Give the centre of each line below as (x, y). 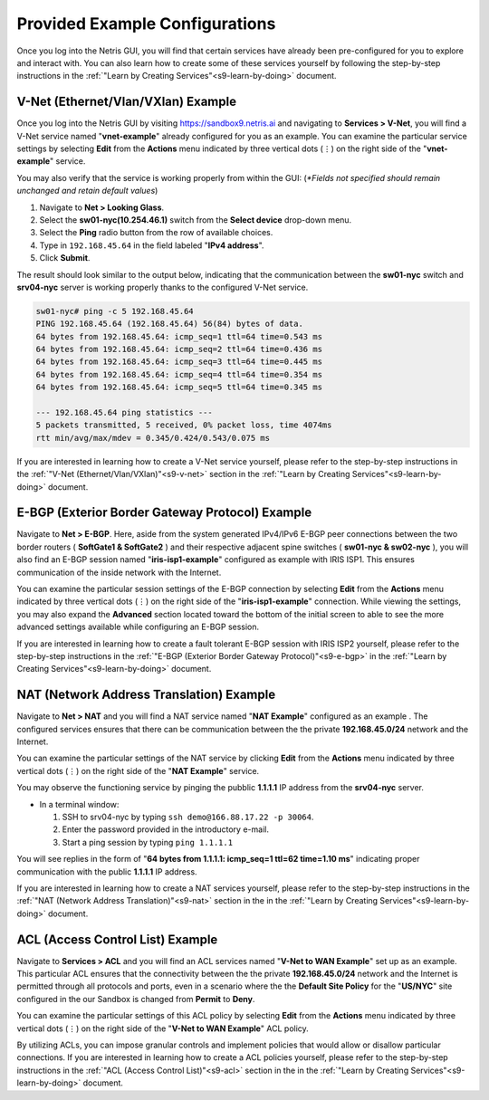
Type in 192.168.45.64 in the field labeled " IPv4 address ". (152, 245)
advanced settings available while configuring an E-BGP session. (138, 627)
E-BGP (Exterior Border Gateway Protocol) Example (164, 513)
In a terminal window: (79, 804)
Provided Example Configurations (146, 24)
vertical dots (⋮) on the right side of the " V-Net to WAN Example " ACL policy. (163, 1028)
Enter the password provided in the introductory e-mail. (165, 829)
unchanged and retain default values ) (87, 191)
